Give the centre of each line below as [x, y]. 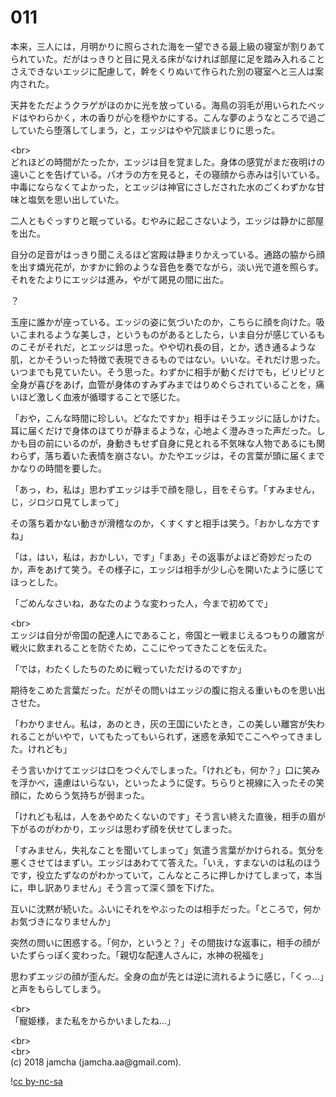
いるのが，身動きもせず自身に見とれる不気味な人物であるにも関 [194, 443]
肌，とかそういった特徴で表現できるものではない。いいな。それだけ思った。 [168, 359]
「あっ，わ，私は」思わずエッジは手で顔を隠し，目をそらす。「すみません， [165, 489]
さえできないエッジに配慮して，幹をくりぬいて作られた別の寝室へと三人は [163, 71]
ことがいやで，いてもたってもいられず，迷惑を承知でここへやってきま [170, 736]
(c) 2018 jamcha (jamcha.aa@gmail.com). [96, 1062]
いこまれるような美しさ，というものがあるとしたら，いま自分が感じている [163, 334]
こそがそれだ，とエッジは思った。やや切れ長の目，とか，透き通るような [167, 347]
